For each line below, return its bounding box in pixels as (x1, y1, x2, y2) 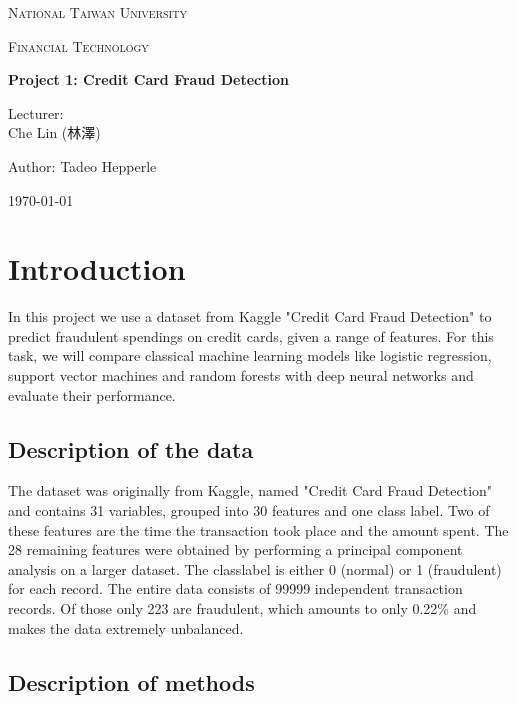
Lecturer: (8, 102, 64, 123)
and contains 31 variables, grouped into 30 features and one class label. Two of (8, 500, 490, 521)
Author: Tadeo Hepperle (8, 155, 157, 176)
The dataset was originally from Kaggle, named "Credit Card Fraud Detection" (8, 480, 493, 501)
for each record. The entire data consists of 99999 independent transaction (8, 578, 463, 599)
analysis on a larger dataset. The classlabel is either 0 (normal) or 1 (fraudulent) (8, 558, 502, 579)
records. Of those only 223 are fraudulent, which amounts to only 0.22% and (8, 598, 477, 619)
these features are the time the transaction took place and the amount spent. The (8, 519, 509, 540)
